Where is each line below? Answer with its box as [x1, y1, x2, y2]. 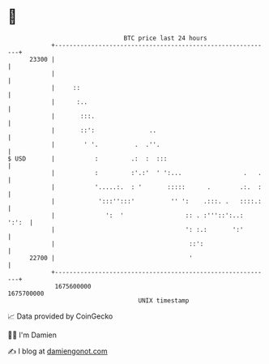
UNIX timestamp [138, 296, 190, 305]
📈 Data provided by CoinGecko [7, 311, 113, 321]
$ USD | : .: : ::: [7, 154, 168, 163]
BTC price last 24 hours [123, 34, 207, 42]
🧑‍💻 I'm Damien [7, 330, 58, 340]
